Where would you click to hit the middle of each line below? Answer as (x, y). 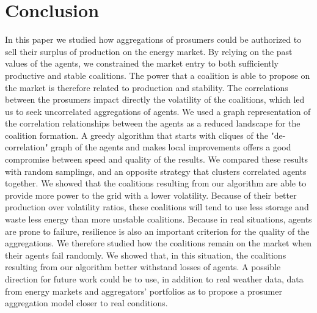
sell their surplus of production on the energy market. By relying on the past (149, 51)
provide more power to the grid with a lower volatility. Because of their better (151, 195)
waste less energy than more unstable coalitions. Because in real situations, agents (158, 219)
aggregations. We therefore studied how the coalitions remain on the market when (158, 243)
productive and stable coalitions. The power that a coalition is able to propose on (158, 75)
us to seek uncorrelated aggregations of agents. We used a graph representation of (158, 111)
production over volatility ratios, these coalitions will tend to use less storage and (157, 207)
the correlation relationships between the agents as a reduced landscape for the (153, 123)
